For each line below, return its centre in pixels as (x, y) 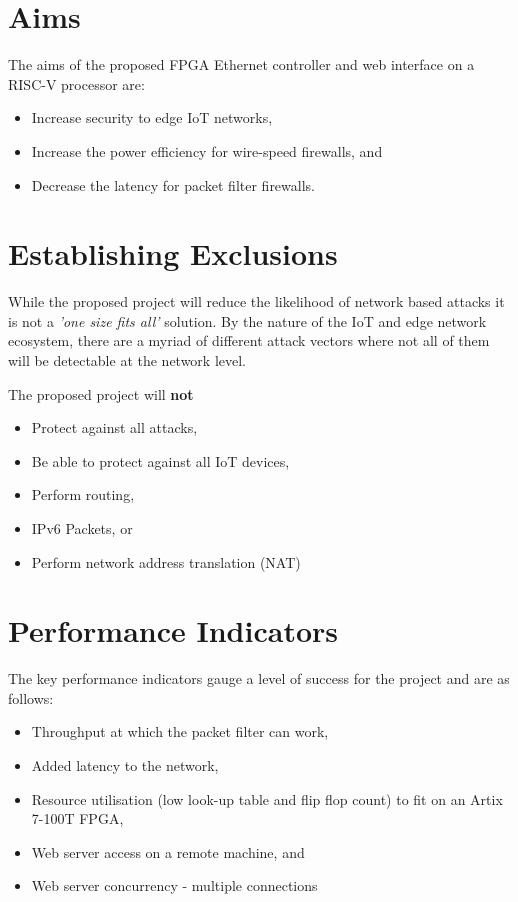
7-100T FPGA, (77, 818)
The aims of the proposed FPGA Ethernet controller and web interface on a (241, 64)
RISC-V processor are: (76, 83)
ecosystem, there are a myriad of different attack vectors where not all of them (249, 340)
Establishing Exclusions (173, 253)
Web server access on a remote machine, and (168, 851)
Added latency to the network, (125, 765)
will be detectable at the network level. (127, 360)
